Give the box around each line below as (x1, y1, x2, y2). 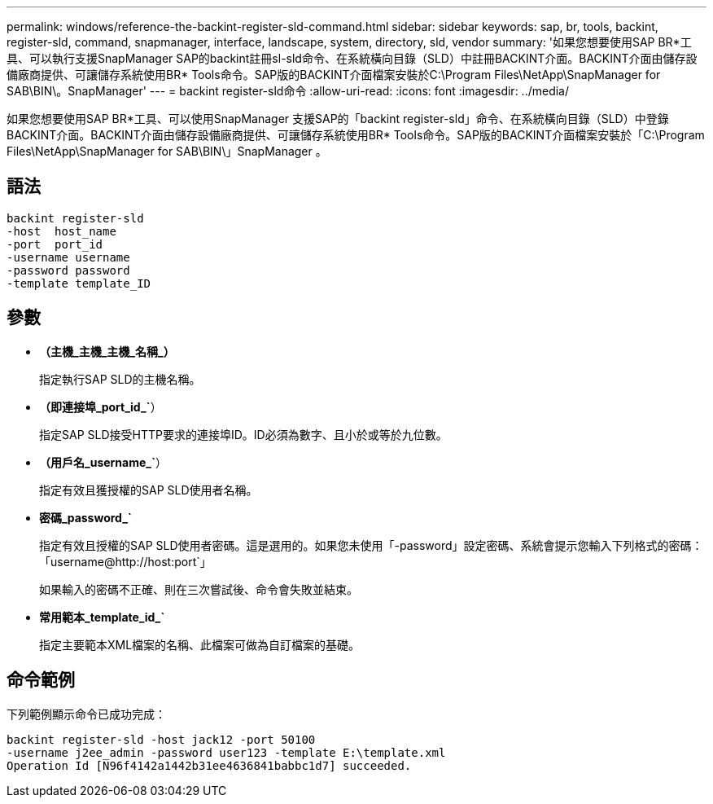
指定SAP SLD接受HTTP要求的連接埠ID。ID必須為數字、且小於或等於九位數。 (39, 427, 448, 442)
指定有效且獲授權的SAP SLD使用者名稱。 (39, 482, 258, 497)
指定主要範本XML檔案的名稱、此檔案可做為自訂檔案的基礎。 (39, 637, 361, 652)
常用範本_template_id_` (39, 609, 165, 624)
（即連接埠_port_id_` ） (39, 399, 162, 414)
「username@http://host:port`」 (39, 554, 212, 569)
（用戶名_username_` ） (39, 455, 168, 469)
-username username (7, 250, 130, 264)
